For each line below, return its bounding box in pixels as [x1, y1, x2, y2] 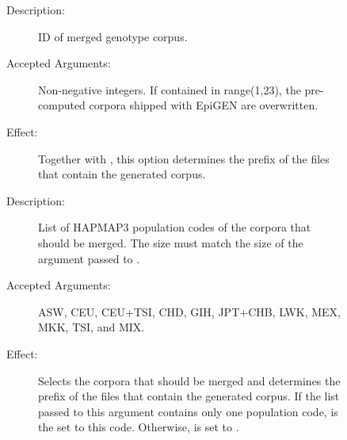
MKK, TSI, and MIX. [38, 319, 145, 335]
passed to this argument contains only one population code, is [38, 403, 338, 419]
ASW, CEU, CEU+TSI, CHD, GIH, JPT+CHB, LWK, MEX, [38, 303, 341, 319]
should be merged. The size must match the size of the [38, 234, 303, 251]
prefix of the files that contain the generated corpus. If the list [38, 388, 340, 404]
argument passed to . [38, 250, 140, 266]
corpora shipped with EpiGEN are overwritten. [89, 97, 318, 113]
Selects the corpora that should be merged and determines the [38, 372, 341, 388]
